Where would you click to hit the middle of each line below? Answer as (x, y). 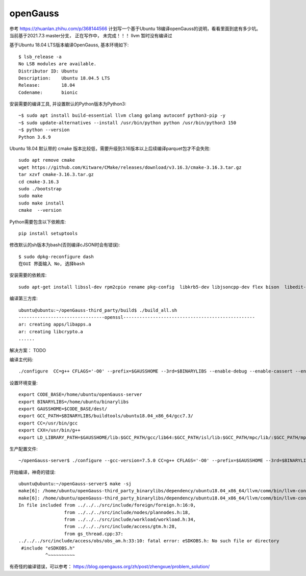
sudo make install (42, 203)
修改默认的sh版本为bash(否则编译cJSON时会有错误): (65, 245)
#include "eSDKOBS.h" (48, 548)
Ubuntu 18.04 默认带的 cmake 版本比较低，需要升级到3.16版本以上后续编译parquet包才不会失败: (110, 148)
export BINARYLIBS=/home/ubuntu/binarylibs (74, 402)
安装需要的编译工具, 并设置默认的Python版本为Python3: (68, 104)
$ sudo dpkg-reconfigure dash (56, 257)
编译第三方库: (24, 298)
